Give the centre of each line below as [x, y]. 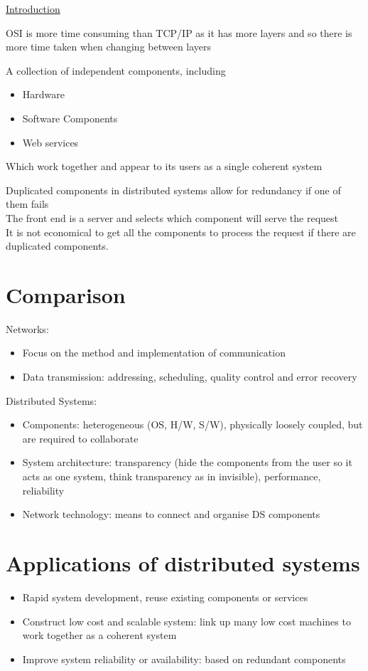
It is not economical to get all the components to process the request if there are [181, 232]
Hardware [43, 94]
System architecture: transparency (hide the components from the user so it [187, 462]
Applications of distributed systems [183, 562]
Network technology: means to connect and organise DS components [171, 514]
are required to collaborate [80, 438]
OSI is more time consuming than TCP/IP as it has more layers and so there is [179, 32]
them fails [27, 204]
